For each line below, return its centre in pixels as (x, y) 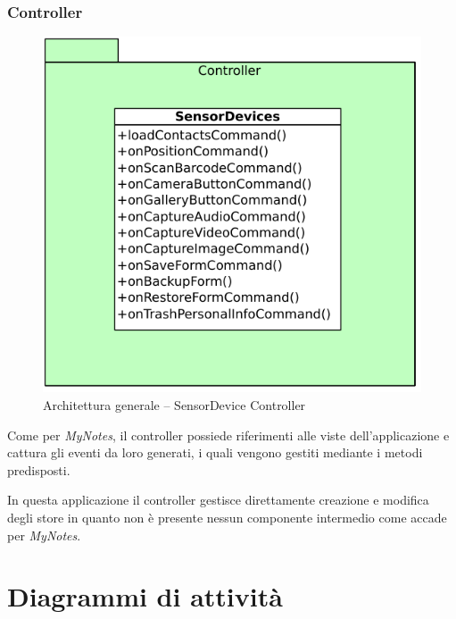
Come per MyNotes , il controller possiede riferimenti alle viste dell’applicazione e (228, 435)
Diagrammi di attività (145, 596)
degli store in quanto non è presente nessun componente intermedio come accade (227, 518)
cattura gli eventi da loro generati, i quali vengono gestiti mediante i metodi (215, 452)
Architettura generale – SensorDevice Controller (174, 405)
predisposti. (39, 469)
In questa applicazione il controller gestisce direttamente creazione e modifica (218, 500)
